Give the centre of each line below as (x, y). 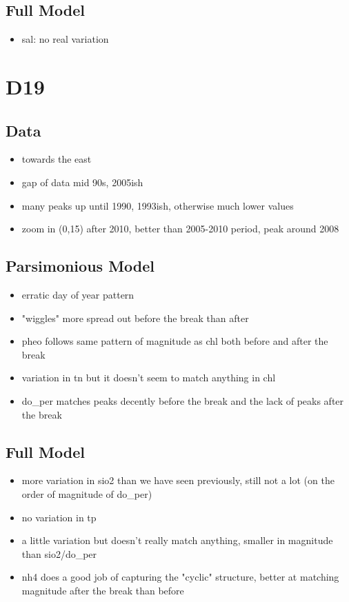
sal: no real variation (65, 39)
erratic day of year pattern (78, 294)
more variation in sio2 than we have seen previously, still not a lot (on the (178, 480)
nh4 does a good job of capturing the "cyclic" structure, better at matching (180, 577)
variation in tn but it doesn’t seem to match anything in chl (149, 378)
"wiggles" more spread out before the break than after (135, 318)
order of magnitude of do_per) (87, 493)
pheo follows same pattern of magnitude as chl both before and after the (175, 341)
